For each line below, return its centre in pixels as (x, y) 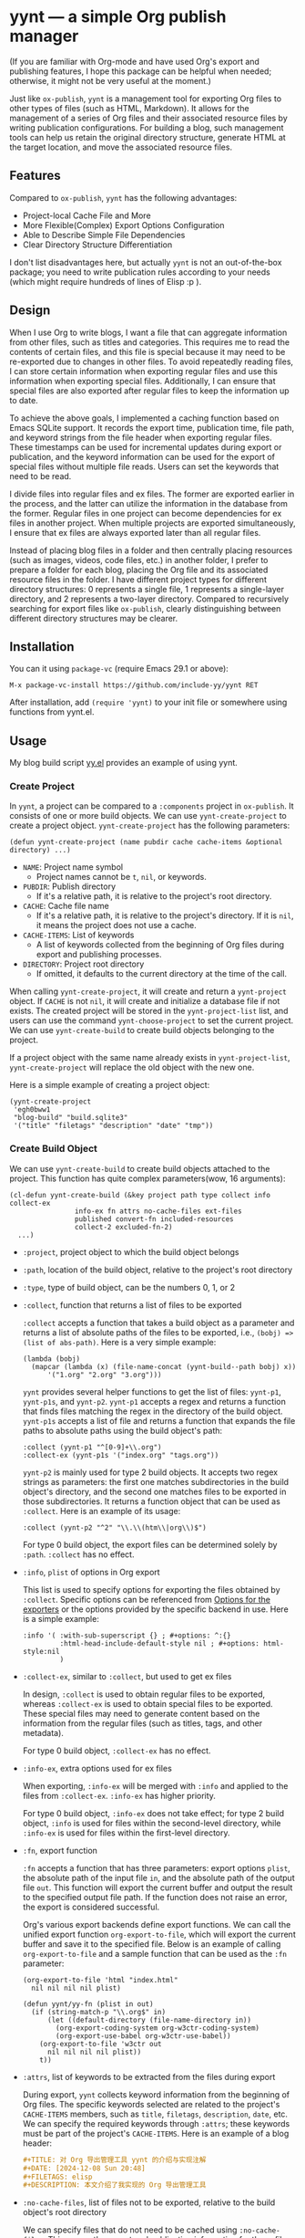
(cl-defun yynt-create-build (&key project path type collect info (140, 1195)
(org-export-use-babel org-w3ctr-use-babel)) (143, 2036)
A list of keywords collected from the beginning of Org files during (160, 945)
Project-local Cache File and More (87, 215)
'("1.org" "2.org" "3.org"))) (104, 1375)
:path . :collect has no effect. (78, 1554)
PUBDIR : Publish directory (69, 886)
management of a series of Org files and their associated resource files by (149, 118)
